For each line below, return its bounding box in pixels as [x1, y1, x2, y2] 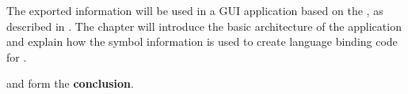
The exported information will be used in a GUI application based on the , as [6, 2, 383, 18]
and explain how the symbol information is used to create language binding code [6, 33, 398, 50]
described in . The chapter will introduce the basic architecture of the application [6, 17, 402, 34]
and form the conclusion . [6, 75, 134, 92]
